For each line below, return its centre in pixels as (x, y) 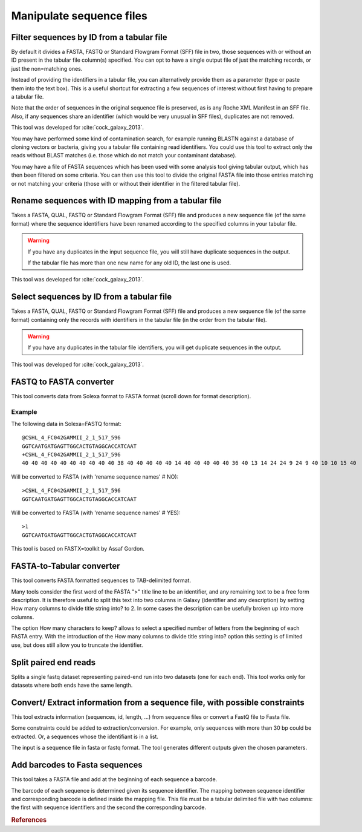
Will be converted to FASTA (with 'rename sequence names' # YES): (96, 513)
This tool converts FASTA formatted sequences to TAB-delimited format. (101, 580)
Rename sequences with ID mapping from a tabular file (116, 201)
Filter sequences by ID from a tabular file (89, 37)
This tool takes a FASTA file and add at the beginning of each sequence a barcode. (114, 779)
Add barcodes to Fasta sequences (77, 765)
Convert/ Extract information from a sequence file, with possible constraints (158, 702)
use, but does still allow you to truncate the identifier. (77, 645)
